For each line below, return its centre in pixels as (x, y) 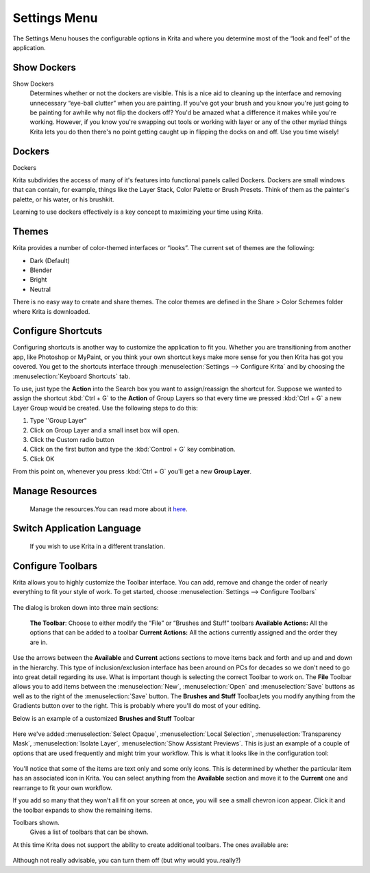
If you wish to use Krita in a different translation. (97, 546)
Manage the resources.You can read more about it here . (109, 509)
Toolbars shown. (36, 823)
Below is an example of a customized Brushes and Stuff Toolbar (104, 718)
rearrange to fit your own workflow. (62, 787)
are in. (39, 642)
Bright (38, 280)
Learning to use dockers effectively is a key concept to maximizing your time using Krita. (138, 212)
